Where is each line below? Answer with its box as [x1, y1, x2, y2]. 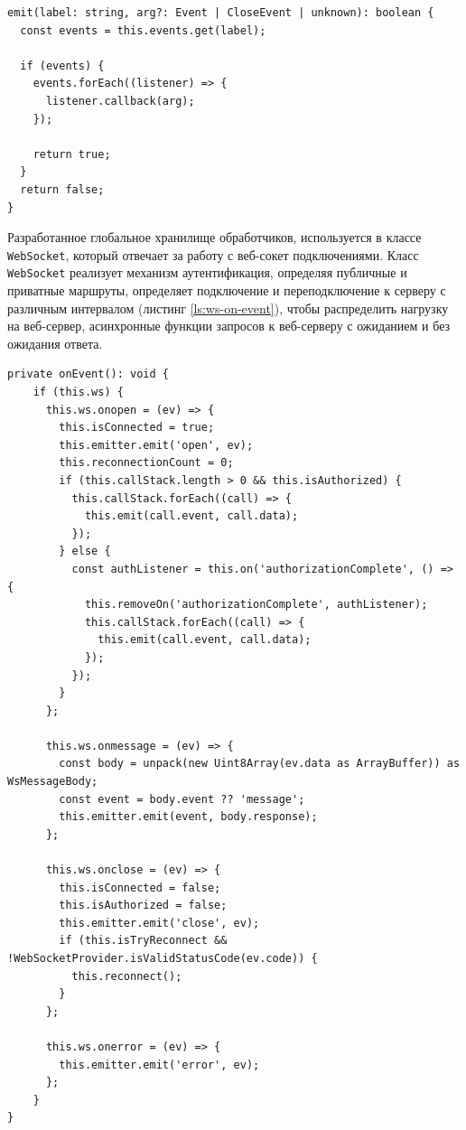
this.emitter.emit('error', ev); [59, 1058, 260, 1071]
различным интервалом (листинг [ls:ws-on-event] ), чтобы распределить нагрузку [7, 298, 449, 317]
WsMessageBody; [7, 775, 98, 789]
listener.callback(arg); [45, 94, 195, 107]
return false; [20, 182, 105, 196]
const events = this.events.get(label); [20, 23, 266, 37]
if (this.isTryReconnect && [59, 934, 228, 948]
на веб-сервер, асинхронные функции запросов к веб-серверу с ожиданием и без [7, 316, 451, 335]
